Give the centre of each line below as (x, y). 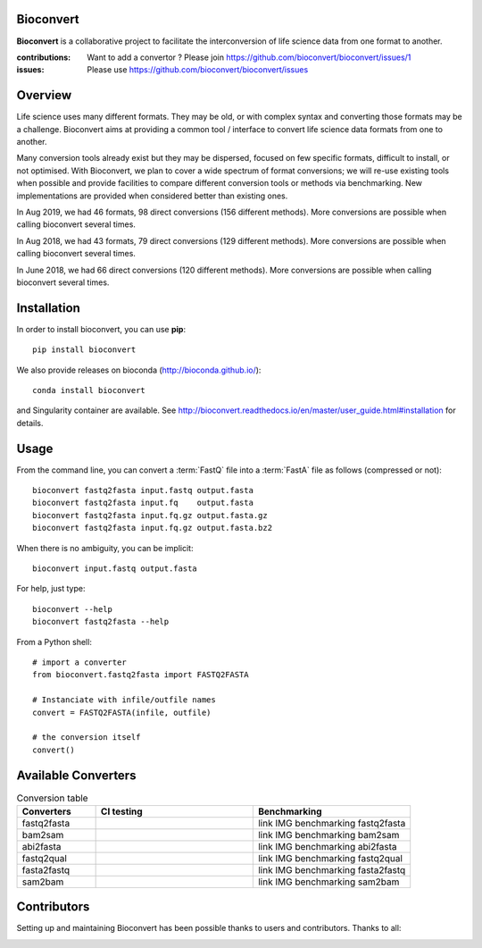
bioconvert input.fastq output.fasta (115, 569)
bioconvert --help (73, 609)
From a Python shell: (54, 642)
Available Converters (76, 775)
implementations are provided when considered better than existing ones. (152, 196)
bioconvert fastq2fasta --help (101, 622)
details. (30, 423)
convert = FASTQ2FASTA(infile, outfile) (122, 712)
